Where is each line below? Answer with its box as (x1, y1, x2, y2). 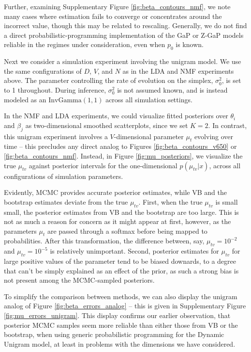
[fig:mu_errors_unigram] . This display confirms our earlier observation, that (4, 310, 231, 320)
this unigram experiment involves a (4, 131, 108, 141)
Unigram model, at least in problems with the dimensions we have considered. (4, 338, 236, 349)
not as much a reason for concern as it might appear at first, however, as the (4, 216, 231, 226)
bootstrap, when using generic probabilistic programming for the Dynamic (4, 329, 224, 339)
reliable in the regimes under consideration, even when (4, 39, 165, 49)
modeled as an (4, 94, 46, 104)
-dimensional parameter (114, 131, 184, 141)
